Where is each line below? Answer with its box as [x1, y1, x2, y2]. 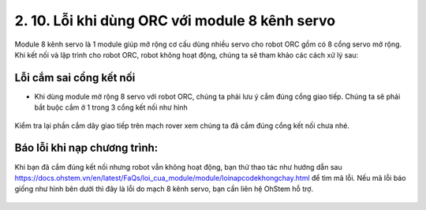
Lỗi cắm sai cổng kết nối [14, 71, 136, 84]
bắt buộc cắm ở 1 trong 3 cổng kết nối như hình [34, 103, 189, 112]
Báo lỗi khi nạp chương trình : [14, 141, 159, 155]
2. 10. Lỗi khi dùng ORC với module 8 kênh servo [14, 12, 335, 29]
